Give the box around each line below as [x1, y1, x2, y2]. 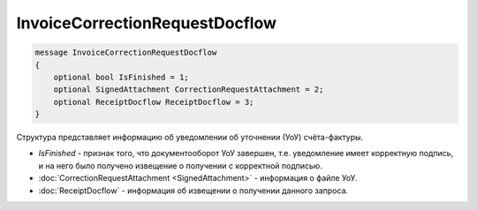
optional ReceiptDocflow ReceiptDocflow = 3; [53, 97, 254, 107]
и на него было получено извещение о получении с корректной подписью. [38, 160, 322, 171]
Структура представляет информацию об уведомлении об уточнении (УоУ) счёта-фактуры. [16, 132, 364, 143]
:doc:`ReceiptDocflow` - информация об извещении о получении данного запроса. [38, 185, 349, 196]
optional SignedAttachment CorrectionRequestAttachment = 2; [53, 85, 324, 94]
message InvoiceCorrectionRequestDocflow [34, 48, 217, 57]
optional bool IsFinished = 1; [53, 71, 189, 82]
